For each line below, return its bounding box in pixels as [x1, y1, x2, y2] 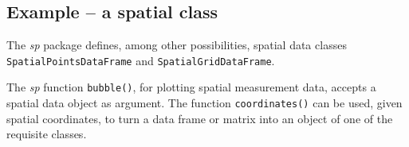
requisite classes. [6, 126, 87, 142]
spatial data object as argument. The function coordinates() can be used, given [6, 95, 403, 111]
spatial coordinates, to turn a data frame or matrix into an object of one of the [6, 110, 393, 126]
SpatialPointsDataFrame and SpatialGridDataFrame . [6, 52, 275, 68]
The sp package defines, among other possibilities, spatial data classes [6, 37, 347, 53]
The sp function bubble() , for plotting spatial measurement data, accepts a [6, 79, 376, 95]
